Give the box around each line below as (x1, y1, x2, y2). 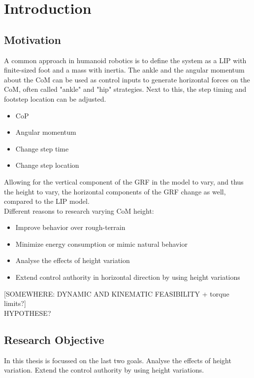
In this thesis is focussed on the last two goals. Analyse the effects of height (4, 355, 231, 365)
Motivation (4, 32, 61, 47)
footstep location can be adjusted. (4, 93, 106, 104)
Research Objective (4, 332, 104, 347)
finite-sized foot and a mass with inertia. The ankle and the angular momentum (4, 65, 245, 75)
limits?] (4, 298, 26, 308)
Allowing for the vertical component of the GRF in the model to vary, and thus (4, 176, 244, 187)
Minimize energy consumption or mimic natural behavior (15, 238, 188, 249)
